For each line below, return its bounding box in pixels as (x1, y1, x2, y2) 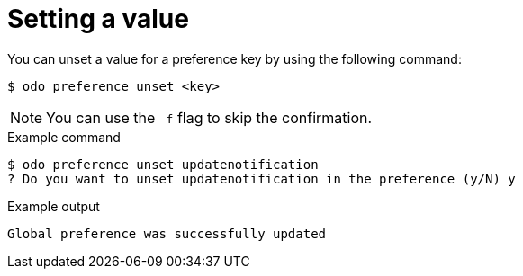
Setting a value (7, 4, 189, 34)
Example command (7, 129, 121, 145)
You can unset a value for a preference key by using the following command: (7, 50, 462, 67)
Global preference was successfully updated (7, 226, 327, 241)
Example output (7, 198, 100, 214)
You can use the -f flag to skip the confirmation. (46, 108, 373, 127)
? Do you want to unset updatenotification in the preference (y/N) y (7, 171, 516, 186)
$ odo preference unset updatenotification (7, 156, 319, 172)
